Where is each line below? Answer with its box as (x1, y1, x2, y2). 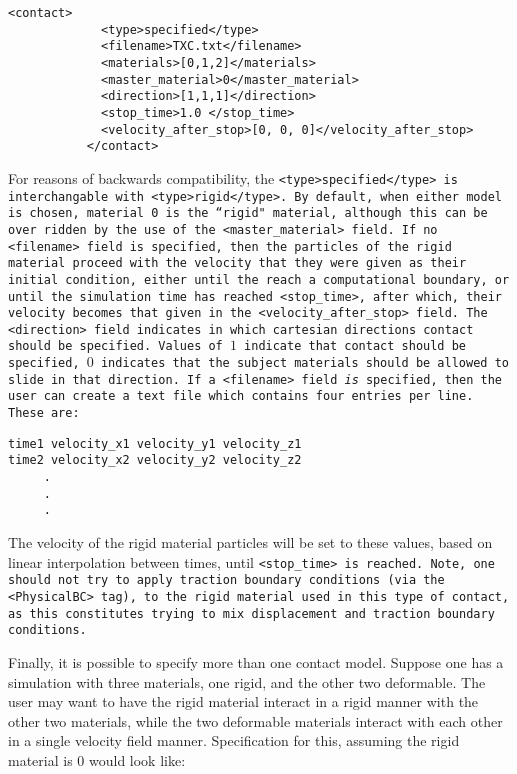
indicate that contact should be (244, 339, 467, 354)
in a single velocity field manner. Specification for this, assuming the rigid (8, 730, 460, 751)
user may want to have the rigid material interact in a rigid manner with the (8, 691, 479, 712)
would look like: (88, 749, 186, 770)
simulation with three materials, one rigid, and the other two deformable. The (8, 671, 486, 692)
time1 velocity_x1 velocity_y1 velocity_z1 (8, 436, 302, 451)
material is (8, 749, 73, 770)
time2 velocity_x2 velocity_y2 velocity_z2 (8, 453, 302, 468)
